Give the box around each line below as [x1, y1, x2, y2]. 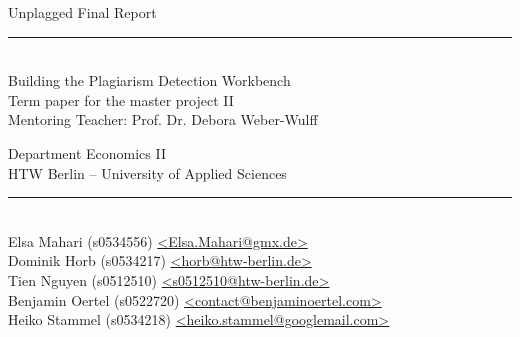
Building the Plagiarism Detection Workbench [8, 70, 291, 91]
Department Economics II [8, 142, 166, 163]
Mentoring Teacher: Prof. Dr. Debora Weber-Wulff [8, 109, 318, 130]
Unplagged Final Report [8, 2, 157, 22]
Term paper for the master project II [8, 89, 234, 110]
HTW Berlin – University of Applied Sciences [8, 162, 287, 183]
